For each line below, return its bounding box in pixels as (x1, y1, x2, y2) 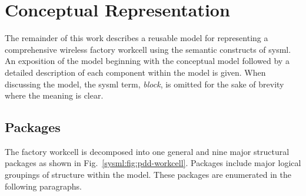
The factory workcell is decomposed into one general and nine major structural (5, 145, 290, 157)
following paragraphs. (5, 180, 82, 192)
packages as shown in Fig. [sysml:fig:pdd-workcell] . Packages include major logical (5, 157, 301, 169)
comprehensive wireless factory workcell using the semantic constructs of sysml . (5, 43, 291, 55)
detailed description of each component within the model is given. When (5, 66, 266, 78)
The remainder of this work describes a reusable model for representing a (5, 32, 268, 44)
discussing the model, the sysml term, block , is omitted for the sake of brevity (5, 77, 284, 90)
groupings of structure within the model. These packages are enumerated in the (5, 168, 291, 181)
